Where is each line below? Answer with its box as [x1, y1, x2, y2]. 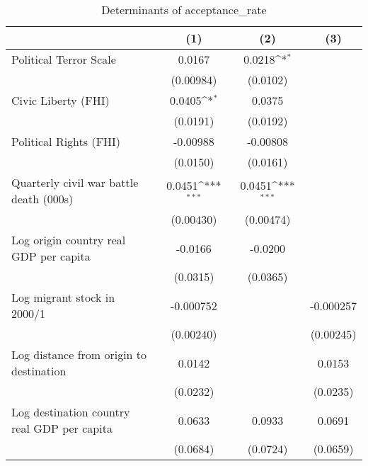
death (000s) [11, 191, 74, 207]
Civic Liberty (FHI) [11, 92, 110, 108]
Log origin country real [11, 232, 126, 248]
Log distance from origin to [11, 346, 147, 363]
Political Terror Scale [11, 51, 116, 67]
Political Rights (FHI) [11, 133, 121, 149]
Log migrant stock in [11, 289, 115, 305]
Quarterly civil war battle [11, 174, 139, 191]
